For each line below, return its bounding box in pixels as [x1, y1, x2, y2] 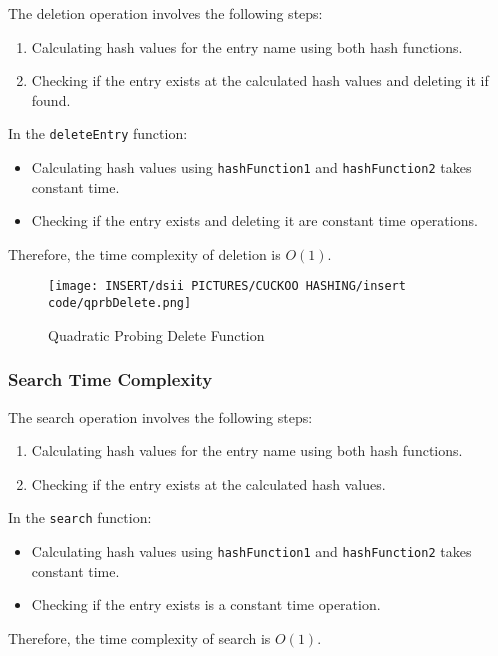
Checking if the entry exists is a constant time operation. [31, 594, 381, 615]
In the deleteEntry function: [8, 123, 188, 144]
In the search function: [8, 507, 152, 528]
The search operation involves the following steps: [8, 406, 313, 427]
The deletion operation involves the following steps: [8, 3, 323, 23]
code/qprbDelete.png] [48, 296, 192, 311]
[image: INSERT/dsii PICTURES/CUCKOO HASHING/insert [48, 279, 406, 294]
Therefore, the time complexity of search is [8, 627, 271, 648]
